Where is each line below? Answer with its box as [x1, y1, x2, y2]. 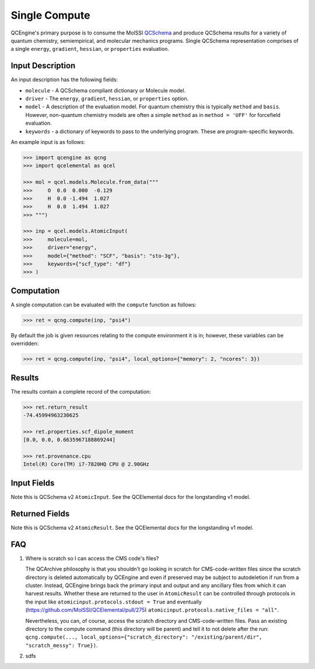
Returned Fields [10, 509, 70, 519]
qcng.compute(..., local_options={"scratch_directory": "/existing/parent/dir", [25, 634, 262, 640]
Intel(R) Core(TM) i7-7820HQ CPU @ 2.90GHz [23, 461, 150, 468]
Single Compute [10, 9, 90, 22]
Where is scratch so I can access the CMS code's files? [25, 554, 159, 561]
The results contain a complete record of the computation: [10, 388, 151, 395]
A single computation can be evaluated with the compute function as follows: [10, 301, 197, 308]
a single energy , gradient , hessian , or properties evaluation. [10, 46, 169, 53]
